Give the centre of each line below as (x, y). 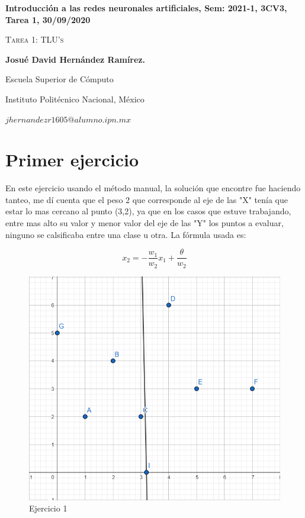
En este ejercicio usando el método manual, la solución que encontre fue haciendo (153, 188)
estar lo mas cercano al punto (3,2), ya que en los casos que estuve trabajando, (148, 211)
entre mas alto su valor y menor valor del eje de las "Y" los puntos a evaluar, (145, 223)
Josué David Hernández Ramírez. (75, 59)
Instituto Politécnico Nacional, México (75, 99)
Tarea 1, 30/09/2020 (48, 19)
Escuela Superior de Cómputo (60, 79)
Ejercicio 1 (48, 508)
